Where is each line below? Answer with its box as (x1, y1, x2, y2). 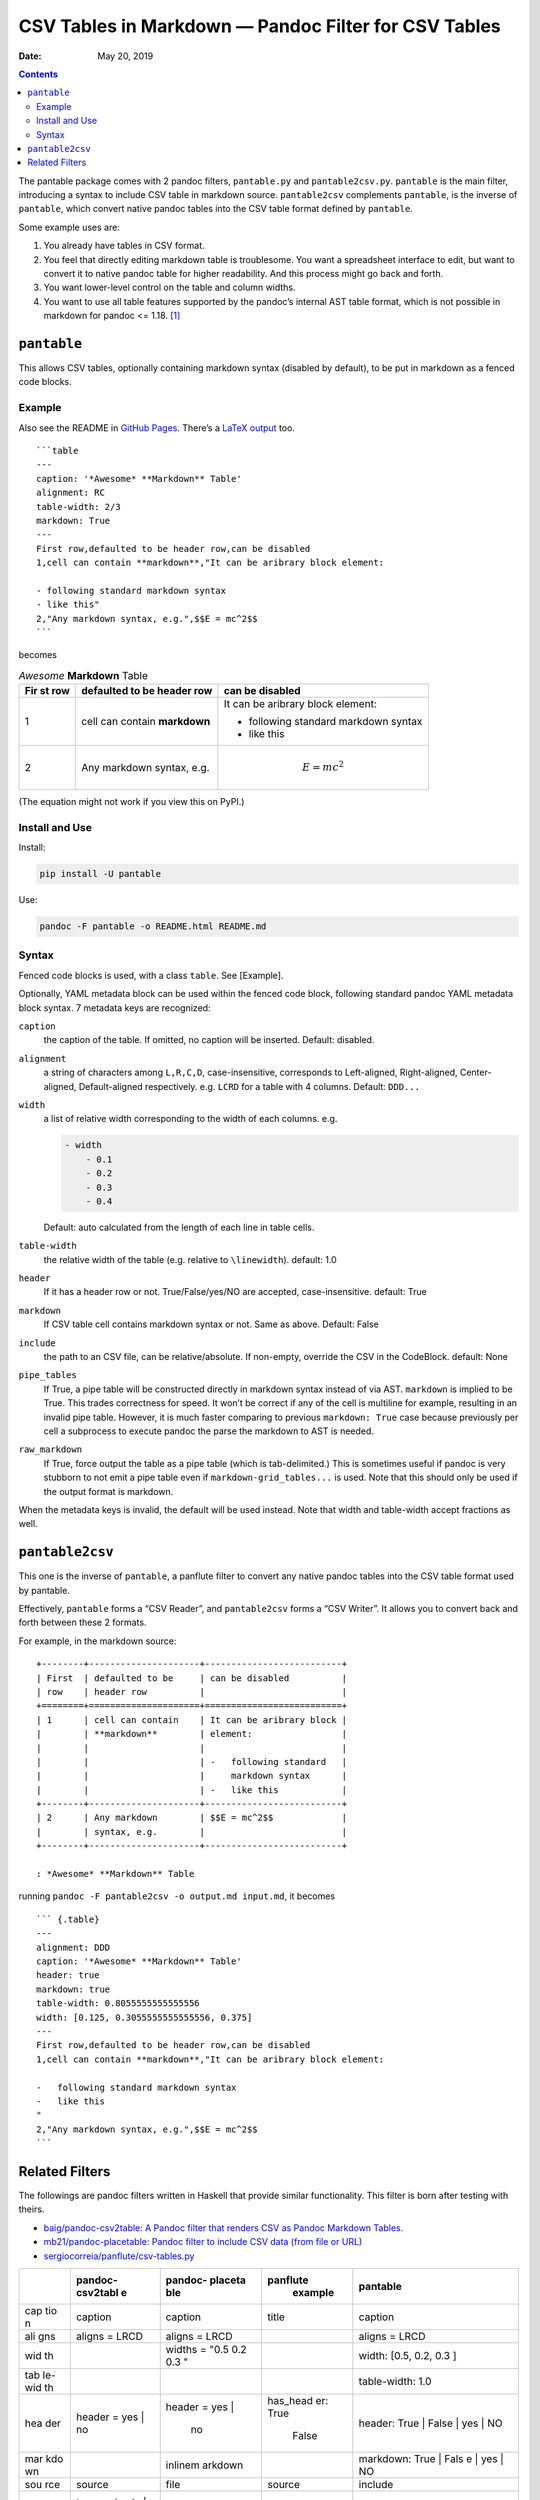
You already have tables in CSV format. (43, 240, 205, 252)
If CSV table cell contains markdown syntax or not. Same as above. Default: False (43, 1318, 380, 1330)
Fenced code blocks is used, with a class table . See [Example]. (18, 969, 284, 981)
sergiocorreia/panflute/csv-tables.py (43, 2250, 195, 2262)
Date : (18, 50, 42, 62)
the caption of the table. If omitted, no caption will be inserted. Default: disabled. (43, 1034, 375, 1046)
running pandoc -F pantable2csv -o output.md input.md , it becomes (18, 1890, 336, 1902)
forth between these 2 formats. (18, 1616, 147, 1629)
